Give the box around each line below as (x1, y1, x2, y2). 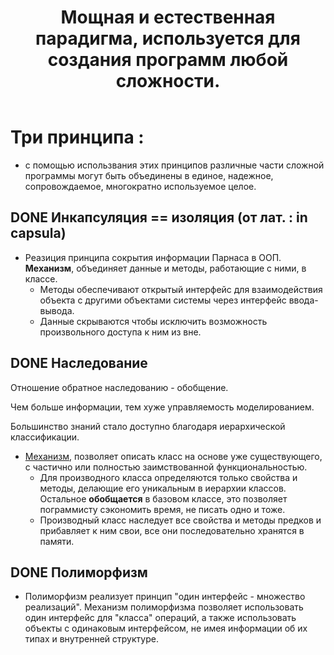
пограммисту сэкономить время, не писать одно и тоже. (39, 503, 286, 515)
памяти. (39, 535, 75, 547)
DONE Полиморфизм (10, 564, 148, 581)
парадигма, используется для (35, 27, 301, 50)
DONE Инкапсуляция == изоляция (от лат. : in (10, 209, 308, 226)
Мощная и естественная (60, 6, 276, 29)
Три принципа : (10, 126, 145, 149)
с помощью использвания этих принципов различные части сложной (24, 159, 325, 171)
